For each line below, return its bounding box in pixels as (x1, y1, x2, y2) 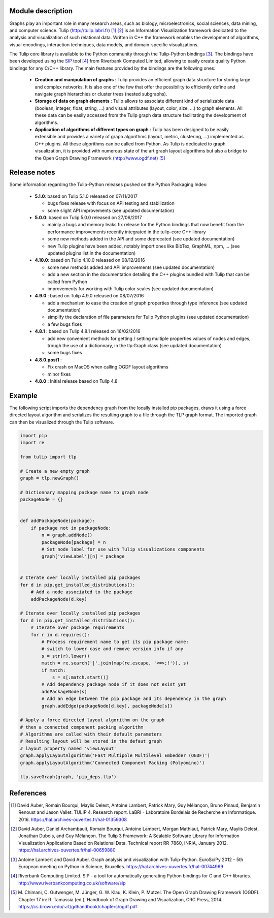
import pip (20, 433, 47, 438)
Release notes (9, 168, 55, 177)
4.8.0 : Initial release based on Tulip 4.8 (35, 378, 118, 384)
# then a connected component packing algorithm (20, 724, 144, 730)
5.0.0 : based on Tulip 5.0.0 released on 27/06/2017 (35, 215, 142, 221)
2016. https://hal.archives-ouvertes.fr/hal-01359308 (18, 816, 127, 822)
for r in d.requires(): (30, 632, 90, 637)
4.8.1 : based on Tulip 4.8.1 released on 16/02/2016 (35, 328, 141, 334)
